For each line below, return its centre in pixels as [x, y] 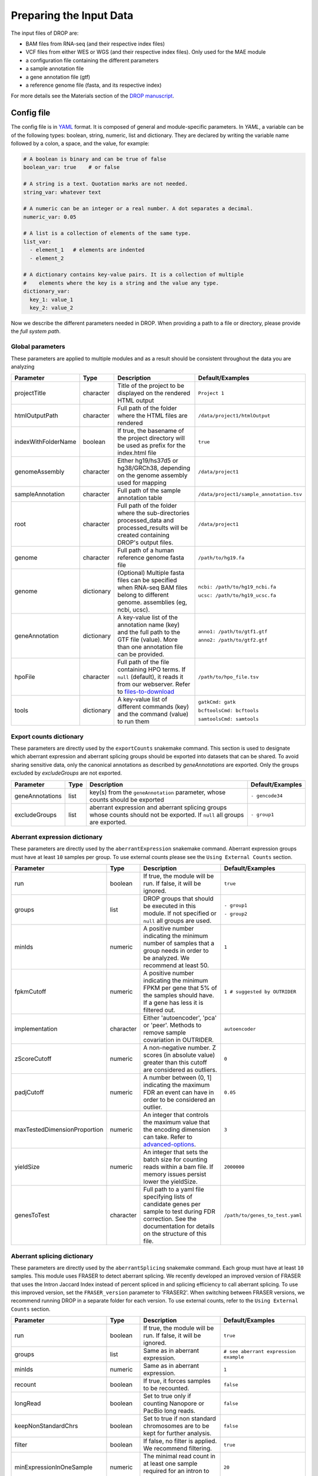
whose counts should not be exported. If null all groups [167, 815]
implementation [36, 1029]
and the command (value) [153, 714]
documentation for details [179, 1226]
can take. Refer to [168, 1137]
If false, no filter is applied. [180, 1441]
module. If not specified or [180, 913]
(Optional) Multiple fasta [151, 573]
